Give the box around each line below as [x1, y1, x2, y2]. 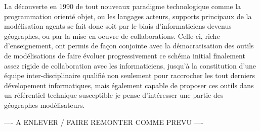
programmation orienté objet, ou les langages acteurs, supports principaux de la [4, 11, 252, 21]
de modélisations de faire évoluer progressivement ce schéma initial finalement [4, 50, 245, 60]
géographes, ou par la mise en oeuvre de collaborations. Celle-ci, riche [4, 30, 220, 41]
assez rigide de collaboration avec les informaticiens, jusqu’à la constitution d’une [4, 60, 256, 71]
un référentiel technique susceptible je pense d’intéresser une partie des [4, 90, 224, 100]
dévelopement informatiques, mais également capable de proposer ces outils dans [4, 80, 254, 90]
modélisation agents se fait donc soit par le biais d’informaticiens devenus [4, 21, 232, 31]
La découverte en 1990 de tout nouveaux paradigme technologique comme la [4, 1, 241, 11]
